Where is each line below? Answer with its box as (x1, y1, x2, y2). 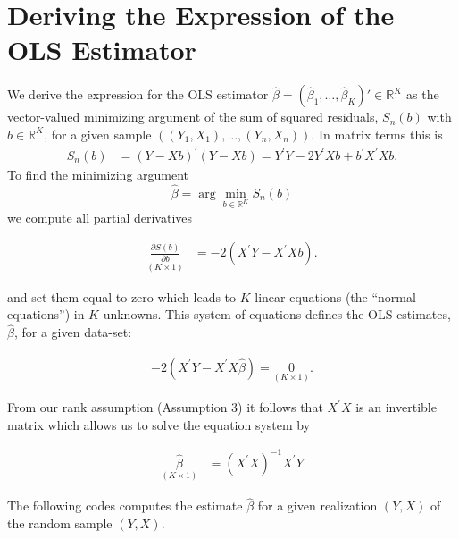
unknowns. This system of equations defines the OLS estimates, (103, 305, 451, 324)
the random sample (7, 513, 113, 532)
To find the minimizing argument (7, 165, 189, 184)
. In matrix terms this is (311, 124, 443, 143)
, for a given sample (44, 124, 152, 143)
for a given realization (257, 496, 378, 515)
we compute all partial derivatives (7, 207, 193, 226)
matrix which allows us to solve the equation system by (7, 415, 311, 434)
